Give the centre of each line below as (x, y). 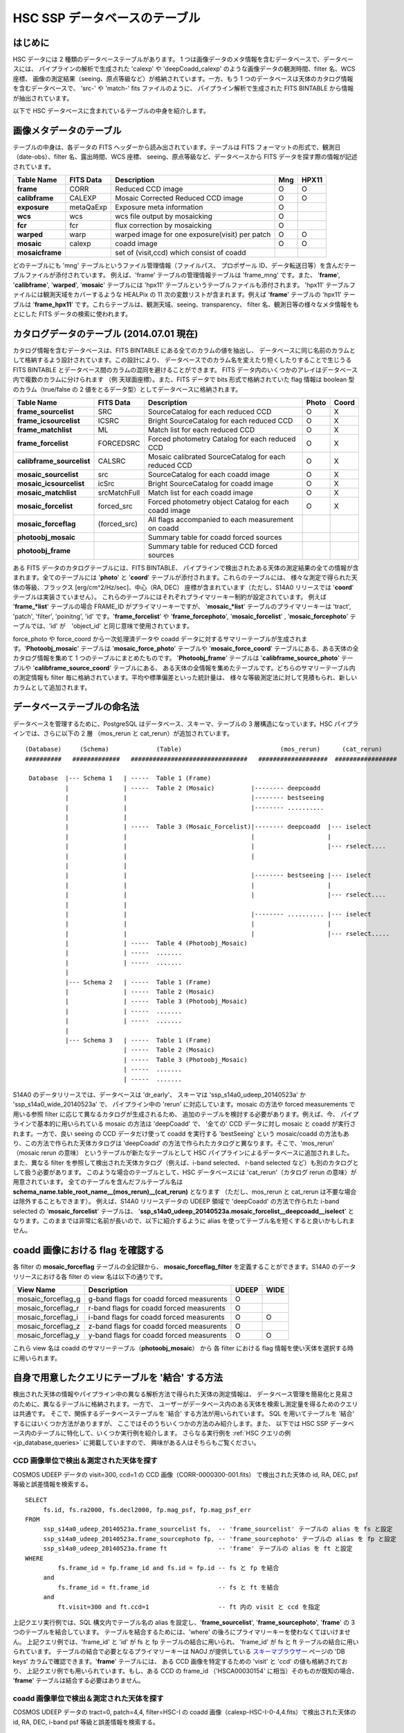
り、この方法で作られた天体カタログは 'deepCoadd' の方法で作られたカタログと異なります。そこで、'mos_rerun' (174, 1143)
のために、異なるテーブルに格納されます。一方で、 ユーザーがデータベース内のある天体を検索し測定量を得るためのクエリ (185, 1404)
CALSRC (112, 461)
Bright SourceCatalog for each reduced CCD (220, 421)
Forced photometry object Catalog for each (219, 501)
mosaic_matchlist (47, 492)
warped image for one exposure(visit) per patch (193, 234)
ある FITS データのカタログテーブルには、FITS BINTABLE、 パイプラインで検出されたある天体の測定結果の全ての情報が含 (186, 568)
